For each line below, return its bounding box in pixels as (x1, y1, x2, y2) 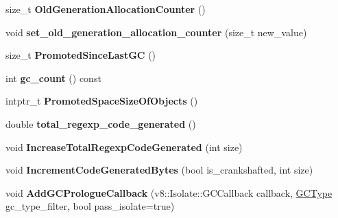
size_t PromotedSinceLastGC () (5, 48, 156, 62)
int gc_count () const (5, 70, 101, 85)
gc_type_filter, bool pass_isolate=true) (5, 199, 175, 213)
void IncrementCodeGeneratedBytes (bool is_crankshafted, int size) (5, 163, 313, 177)
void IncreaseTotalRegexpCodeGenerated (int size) (5, 139, 243, 154)
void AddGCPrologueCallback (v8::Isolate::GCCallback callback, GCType (5, 185, 333, 200)
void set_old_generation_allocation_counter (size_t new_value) (5, 25, 307, 39)
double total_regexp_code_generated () (5, 116, 196, 131)
